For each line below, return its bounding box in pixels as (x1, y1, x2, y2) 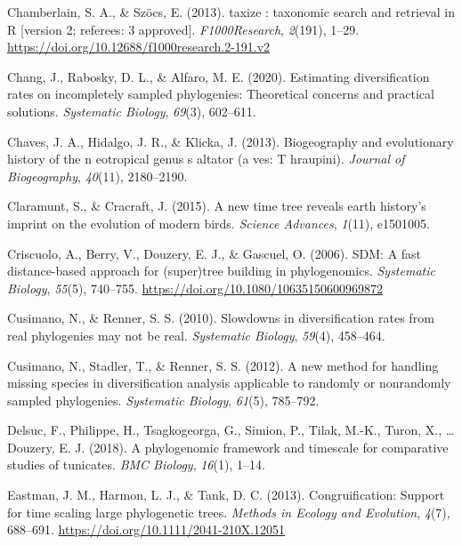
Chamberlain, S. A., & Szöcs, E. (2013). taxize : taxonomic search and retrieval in (7, 3, 455, 20)
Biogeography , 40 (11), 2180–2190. (7, 166, 188, 185)
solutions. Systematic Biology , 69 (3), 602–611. (7, 101, 256, 120)
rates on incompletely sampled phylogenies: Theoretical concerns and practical (7, 84, 434, 103)
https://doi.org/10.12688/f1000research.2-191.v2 (7, 37, 271, 56)
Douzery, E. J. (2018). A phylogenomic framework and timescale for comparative (7, 437, 449, 456)
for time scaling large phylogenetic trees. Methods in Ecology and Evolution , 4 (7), (7, 502, 450, 521)
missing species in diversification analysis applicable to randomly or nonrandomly (7, 373, 451, 392)
